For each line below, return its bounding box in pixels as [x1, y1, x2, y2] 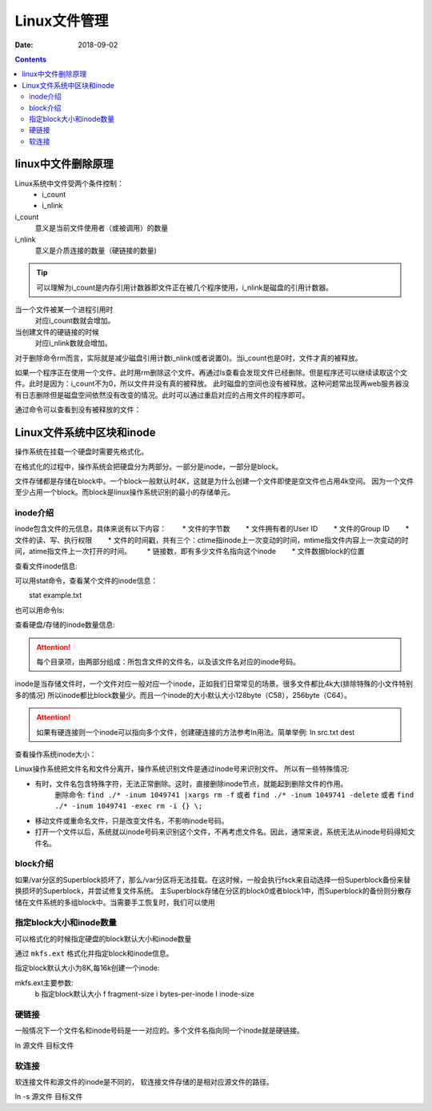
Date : [14, 40, 34, 50]
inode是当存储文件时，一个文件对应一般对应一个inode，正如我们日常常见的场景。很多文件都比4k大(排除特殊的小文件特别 [14, 679, 414, 688]
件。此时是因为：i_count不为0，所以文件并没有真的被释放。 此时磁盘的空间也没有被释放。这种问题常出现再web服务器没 [14, 379, 410, 388]
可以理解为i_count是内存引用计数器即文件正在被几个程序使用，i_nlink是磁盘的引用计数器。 [36, 283, 334, 292]
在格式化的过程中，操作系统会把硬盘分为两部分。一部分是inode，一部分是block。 [14, 461, 283, 471]
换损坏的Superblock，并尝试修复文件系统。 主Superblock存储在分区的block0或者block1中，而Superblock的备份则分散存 [14, 886, 412, 896]
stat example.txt [28, 591, 82, 600]
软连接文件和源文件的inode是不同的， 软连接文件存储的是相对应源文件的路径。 [14, 1077, 274, 1086]
